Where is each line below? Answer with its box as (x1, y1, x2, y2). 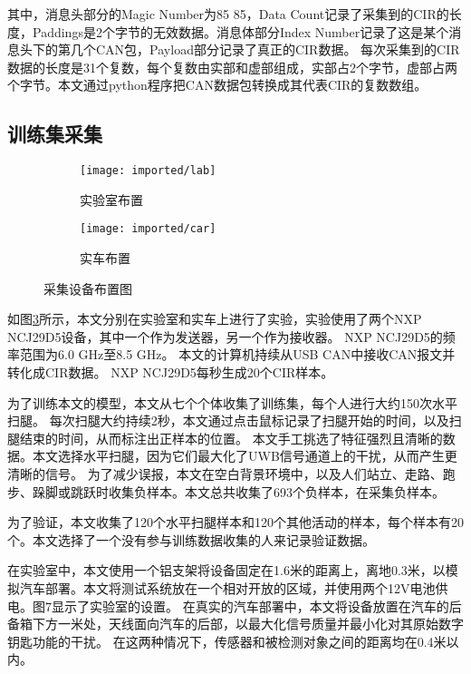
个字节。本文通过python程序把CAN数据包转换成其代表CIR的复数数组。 (7, 75, 428, 94)
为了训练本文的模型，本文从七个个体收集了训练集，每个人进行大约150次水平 (7, 393, 457, 412)
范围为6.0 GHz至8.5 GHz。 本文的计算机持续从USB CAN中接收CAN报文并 (19, 345, 456, 364)
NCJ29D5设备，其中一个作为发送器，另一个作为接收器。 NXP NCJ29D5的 (7, 327, 443, 346)
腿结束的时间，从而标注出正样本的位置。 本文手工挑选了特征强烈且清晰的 (7, 428, 443, 447)
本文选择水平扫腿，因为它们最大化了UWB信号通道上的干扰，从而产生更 (32, 446, 457, 465)
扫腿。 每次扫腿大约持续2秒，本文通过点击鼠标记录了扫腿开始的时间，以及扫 (7, 411, 462, 430)
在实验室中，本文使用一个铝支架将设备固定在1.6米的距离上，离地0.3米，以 (7, 561, 446, 580)
